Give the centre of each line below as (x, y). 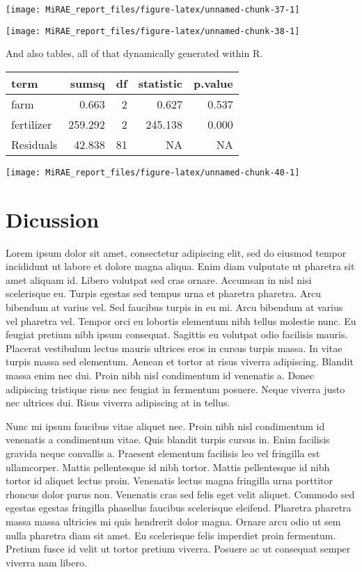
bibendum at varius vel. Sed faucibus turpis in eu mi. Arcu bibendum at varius (174, 307)
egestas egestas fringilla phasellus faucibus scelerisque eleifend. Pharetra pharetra (179, 508)
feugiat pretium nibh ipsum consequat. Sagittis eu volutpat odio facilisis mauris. (177, 334)
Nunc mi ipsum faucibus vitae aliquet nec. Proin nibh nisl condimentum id (165, 426)
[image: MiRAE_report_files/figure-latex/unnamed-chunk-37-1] (153, 10)
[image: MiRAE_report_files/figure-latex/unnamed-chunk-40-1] (153, 172)
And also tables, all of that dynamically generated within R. (134, 53)
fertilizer (32, 124)
